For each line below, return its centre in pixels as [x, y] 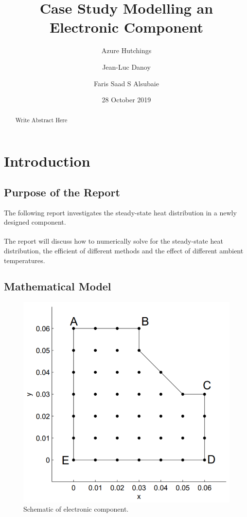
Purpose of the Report [62, 192]
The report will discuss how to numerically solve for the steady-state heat [114, 241]
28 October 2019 [126, 100]
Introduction [47, 161]
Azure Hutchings [126, 50]
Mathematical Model [58, 286]
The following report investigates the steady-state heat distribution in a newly [120, 212]
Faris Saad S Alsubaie [126, 83]
